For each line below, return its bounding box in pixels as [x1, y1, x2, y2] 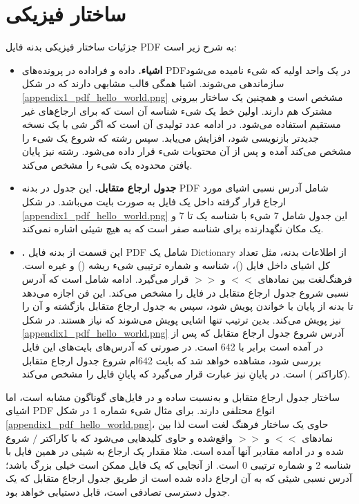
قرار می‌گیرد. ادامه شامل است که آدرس [21, 272, 189, 286]
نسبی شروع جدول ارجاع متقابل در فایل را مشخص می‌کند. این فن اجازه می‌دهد [21, 285, 349, 299]
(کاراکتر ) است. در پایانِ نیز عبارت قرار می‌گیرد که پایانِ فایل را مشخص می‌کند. [21, 366, 351, 381]
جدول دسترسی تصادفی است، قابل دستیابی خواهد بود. [6, 484, 231, 498]
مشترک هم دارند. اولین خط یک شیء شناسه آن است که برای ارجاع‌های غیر [21, 103, 333, 118]
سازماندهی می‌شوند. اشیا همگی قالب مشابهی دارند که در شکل [21, 76, 284, 91]
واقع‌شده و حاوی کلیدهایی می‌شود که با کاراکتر [40, 430, 233, 445]
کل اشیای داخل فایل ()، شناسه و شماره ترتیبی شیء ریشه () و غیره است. [21, 258, 330, 272]
